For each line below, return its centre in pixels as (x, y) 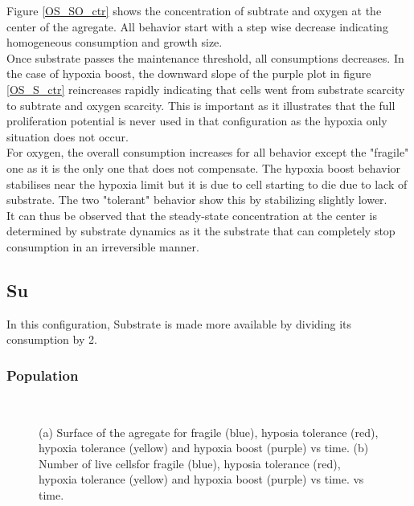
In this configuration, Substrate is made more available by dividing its (179, 323)
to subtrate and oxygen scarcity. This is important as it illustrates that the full (201, 105)
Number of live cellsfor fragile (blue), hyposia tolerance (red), (190, 463)
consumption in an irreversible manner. (103, 246)
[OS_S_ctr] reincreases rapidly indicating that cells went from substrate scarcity (206, 89)
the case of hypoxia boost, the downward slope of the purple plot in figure (189, 73)
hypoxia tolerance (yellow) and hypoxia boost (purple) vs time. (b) (204, 448)
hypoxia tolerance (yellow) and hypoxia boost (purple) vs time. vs (201, 479)
